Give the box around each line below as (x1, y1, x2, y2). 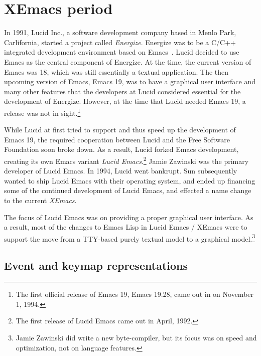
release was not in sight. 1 (4, 106, 81, 118)
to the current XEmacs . (4, 195, 77, 205)
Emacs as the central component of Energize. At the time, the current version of (4, 56, 251, 67)
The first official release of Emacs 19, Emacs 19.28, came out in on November (16, 289, 254, 299)
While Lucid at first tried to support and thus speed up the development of (4, 124, 236, 135)
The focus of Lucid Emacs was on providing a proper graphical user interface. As (4, 212, 253, 222)
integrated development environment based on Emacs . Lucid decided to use (4, 47, 239, 57)
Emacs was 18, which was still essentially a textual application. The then (4, 66, 229, 77)
